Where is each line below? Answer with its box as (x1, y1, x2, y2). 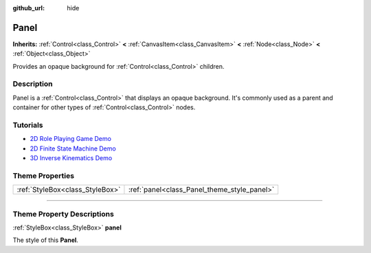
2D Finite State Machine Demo (30, 144, 116, 153)
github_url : (12, 4, 45, 12)
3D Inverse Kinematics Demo (30, 154, 113, 162)
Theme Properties (12, 170, 75, 180)
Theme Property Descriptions (12, 209, 115, 219)
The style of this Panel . (12, 236, 79, 244)
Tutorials (12, 120, 44, 130)
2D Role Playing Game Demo (30, 135, 111, 143)
